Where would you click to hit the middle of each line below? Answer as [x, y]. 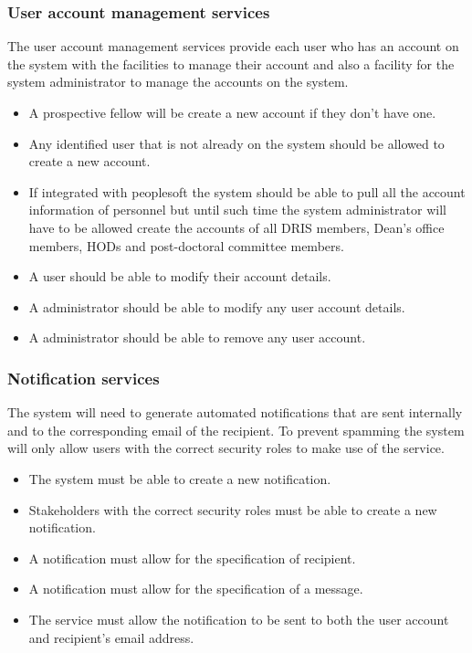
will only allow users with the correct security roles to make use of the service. [226, 448]
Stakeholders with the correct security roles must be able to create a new [233, 509]
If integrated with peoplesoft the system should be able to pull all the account [247, 191]
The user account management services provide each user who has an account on [233, 46]
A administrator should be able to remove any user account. [197, 337]
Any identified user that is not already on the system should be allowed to [236, 143]
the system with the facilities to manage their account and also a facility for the [231, 63]
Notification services [84, 378]
